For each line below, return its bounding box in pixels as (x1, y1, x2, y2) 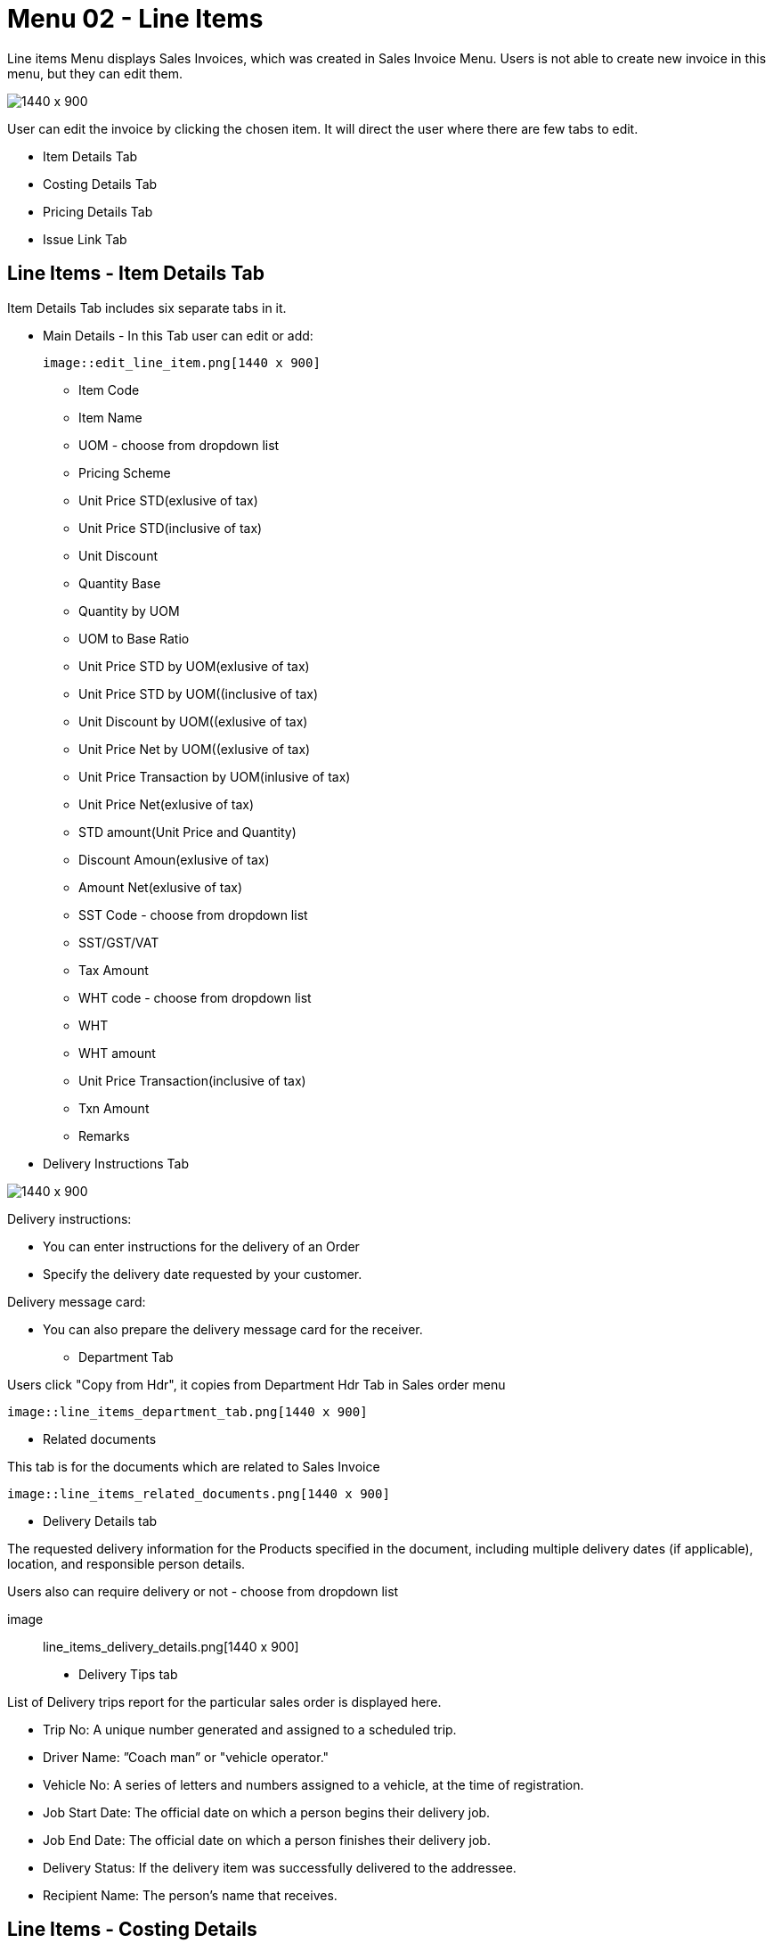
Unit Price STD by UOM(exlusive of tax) (78, 658, 310, 674)
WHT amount (78, 1045, 156, 1061)
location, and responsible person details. (7, 1555, 246, 1571)
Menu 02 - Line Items (7, 4, 264, 34)
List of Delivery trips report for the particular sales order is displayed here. (7, 1693, 442, 1709)
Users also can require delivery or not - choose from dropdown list (7, 1583, 399, 1599)
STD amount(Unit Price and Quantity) (78, 824, 297, 840)
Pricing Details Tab (43, 203, 153, 219)
